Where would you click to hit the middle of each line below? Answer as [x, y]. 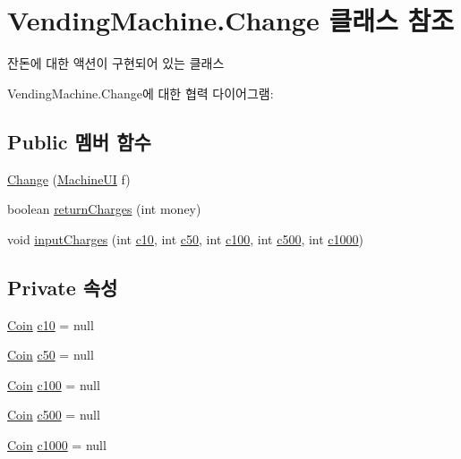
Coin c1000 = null [57, 444]
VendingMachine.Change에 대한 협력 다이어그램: [141, 93]
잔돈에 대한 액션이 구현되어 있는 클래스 [116, 63]
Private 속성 [63, 287]
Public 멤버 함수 [79, 141]
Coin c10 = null [51, 324]
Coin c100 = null [54, 384]
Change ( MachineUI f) [69, 178]
